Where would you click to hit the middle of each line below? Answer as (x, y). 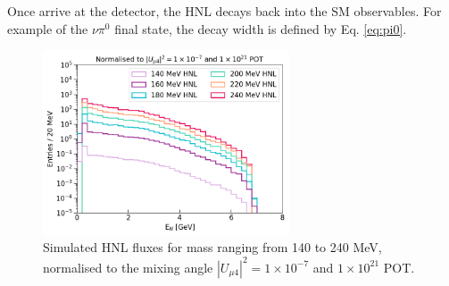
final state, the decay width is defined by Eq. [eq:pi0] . (261, 28)
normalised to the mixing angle (128, 267)
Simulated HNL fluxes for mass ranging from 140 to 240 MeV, (212, 247)
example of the (48, 28)
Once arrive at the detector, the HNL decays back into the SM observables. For (224, 11)
